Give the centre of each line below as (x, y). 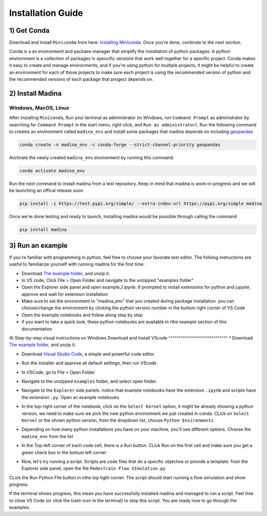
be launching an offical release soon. (47, 190)
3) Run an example (38, 245)
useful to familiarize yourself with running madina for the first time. (77, 264)
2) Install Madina (35, 93)
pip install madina (43, 230)
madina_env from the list (47, 436)
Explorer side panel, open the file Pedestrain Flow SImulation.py (93, 468)
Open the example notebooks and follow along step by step (82, 315)
